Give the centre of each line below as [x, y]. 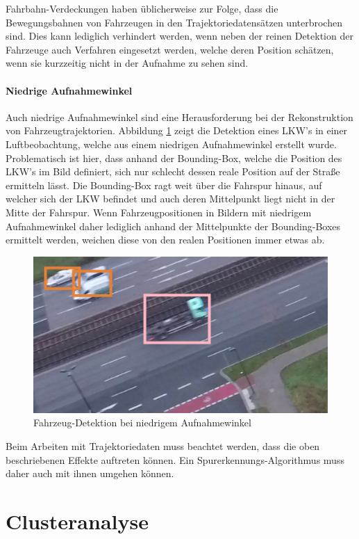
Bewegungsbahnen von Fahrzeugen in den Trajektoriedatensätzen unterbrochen [174, 22]
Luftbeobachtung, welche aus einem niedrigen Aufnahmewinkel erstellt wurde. [171, 144]
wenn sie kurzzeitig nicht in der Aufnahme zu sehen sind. [127, 63]
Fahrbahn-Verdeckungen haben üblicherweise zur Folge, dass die [142, 8]
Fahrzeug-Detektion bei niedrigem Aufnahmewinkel [142, 423]
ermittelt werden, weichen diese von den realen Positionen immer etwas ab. [165, 240]
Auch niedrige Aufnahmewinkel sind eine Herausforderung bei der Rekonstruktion [179, 116]
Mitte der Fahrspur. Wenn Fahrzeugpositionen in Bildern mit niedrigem [159, 212]
